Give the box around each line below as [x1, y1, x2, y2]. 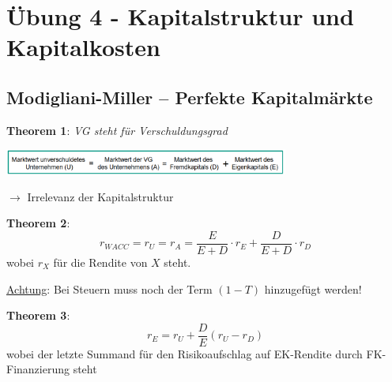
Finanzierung [6, 361, 70, 377]
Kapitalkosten [6, 31, 160, 63]
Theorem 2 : [6, 215, 70, 231]
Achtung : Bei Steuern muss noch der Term [6, 280, 213, 297]
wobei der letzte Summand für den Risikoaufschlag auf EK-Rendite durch [6, 345, 363, 361]
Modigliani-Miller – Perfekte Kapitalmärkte [6, 84, 373, 109]
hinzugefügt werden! [264, 280, 362, 297]
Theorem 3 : [6, 307, 70, 324]
